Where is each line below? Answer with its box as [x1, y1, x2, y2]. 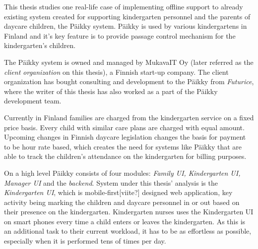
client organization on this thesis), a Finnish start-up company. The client [4, 66, 229, 77]
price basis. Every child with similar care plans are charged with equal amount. [4, 122, 245, 132]
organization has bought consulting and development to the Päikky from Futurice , [4, 76, 254, 87]
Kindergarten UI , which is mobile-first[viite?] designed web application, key [4, 187, 233, 198]
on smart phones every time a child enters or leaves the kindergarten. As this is [4, 216, 246, 226]
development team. [4, 96, 62, 106]
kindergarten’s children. [4, 40, 76, 50]
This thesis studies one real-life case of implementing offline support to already [4, 1, 243, 11]
